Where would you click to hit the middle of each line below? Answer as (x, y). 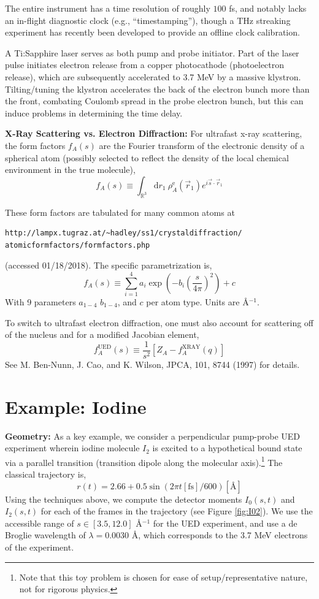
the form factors (35, 145)
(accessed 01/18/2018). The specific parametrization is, (109, 265)
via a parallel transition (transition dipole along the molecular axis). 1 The (144, 461)
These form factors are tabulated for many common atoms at (120, 212)
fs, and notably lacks (268, 8)
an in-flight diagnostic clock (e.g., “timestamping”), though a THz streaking (148, 20)
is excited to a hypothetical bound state (227, 448)
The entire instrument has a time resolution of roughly (108, 8)
